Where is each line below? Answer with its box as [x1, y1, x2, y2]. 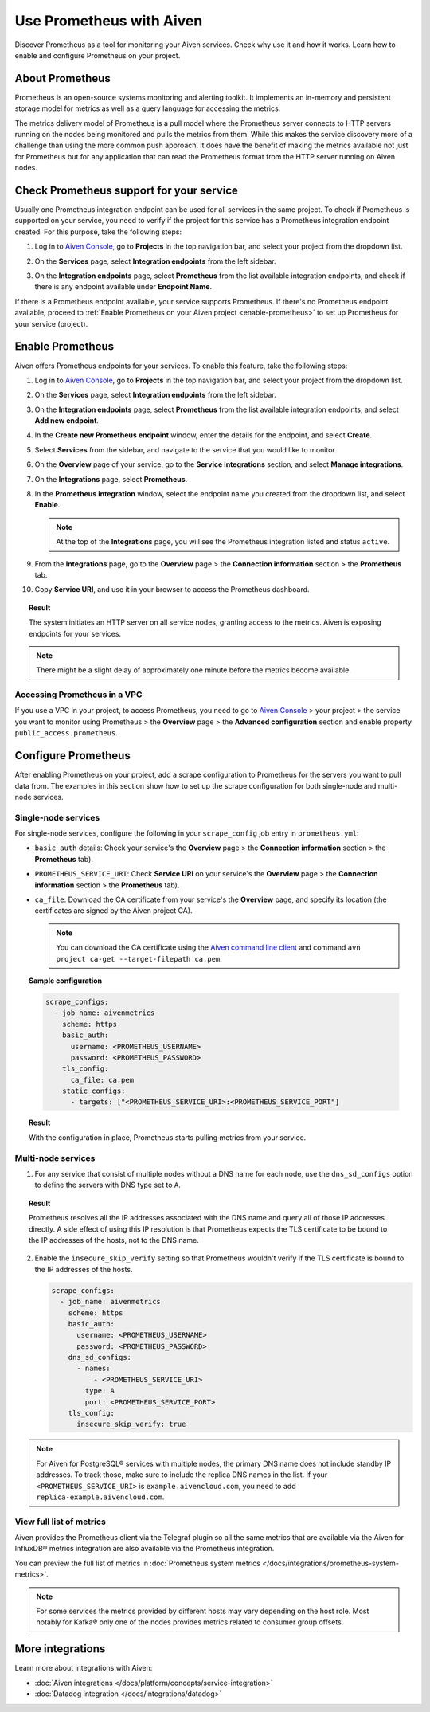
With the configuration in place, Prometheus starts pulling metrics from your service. [29, 1132, 307, 1142]
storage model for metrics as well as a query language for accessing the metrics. [14, 104, 281, 113]
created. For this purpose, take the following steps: [14, 227, 182, 237]
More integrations [14, 1642, 106, 1656]
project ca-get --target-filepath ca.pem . [56, 954, 222, 963]
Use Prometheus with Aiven [14, 12, 203, 29]
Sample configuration [29, 976, 103, 985]
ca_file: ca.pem [70, 1075, 135, 1084]
